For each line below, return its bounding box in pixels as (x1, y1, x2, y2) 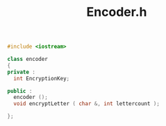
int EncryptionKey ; (13, 75, 70, 82)
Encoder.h (86, 4, 147, 20)
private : (7, 69, 36, 75)
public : (7, 87, 33, 94)
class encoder (7, 56, 49, 63)
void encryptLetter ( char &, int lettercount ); (13, 100, 160, 107)
